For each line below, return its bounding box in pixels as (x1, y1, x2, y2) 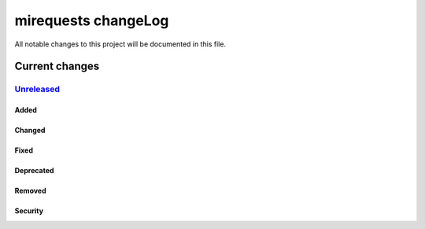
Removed (14, 186, 46, 196)
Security (14, 206, 43, 216)
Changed (14, 126, 46, 135)
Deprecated (14, 166, 54, 175)
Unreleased (14, 83, 61, 94)
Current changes (14, 60, 100, 73)
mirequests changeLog (14, 12, 169, 29)
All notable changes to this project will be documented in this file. (14, 39, 227, 49)
